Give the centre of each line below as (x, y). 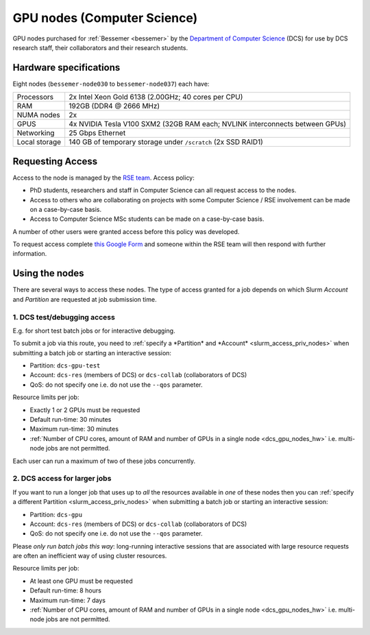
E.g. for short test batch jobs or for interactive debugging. (94, 331)
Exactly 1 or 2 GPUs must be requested (85, 410)
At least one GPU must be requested (81, 581)
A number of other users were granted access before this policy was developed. (126, 231)
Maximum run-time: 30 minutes (74, 429)
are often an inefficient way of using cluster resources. (90, 556)
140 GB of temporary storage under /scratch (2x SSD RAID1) (166, 142)
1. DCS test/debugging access (64, 317)
